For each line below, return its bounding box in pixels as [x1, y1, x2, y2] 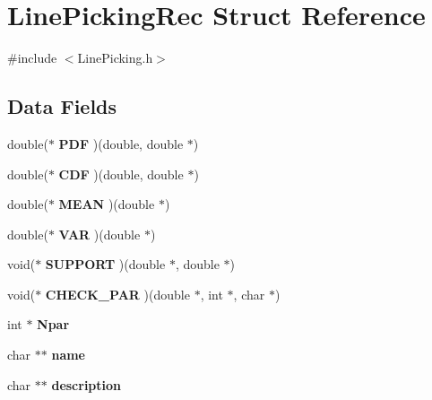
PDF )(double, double [58, 134, 184, 152]
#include [7, 48, 57, 67]
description [51, 375, 122, 394]
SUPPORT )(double [45, 255, 166, 274]
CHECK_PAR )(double [45, 284, 190, 303]
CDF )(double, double [58, 164, 184, 183]
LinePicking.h [77, 48, 153, 67]
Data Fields [7, 92, 117, 120]
